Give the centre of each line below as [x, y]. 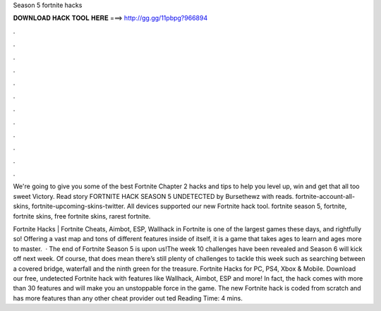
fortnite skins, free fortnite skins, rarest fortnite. [82, 216]
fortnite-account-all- [325, 196]
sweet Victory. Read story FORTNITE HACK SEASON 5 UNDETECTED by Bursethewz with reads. [153, 196]
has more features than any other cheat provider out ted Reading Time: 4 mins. [128, 298]
